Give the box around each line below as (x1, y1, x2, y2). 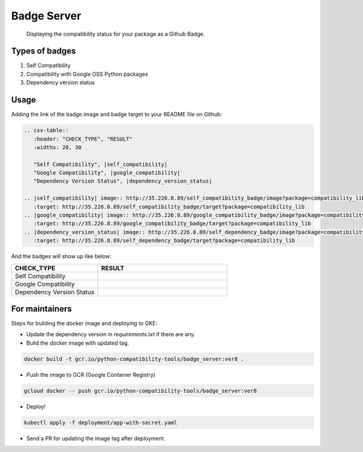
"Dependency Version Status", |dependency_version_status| (33, 178, 212, 185)
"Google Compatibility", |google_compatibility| (33, 170, 181, 176)
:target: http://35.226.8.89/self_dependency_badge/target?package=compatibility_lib (33, 237, 296, 244)
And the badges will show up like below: (11, 253, 112, 260)
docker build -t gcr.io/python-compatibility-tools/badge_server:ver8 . (24, 355, 244, 362)
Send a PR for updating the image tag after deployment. (26, 434, 166, 442)
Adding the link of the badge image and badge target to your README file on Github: (11, 111, 223, 118)
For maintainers (11, 304, 72, 314)
